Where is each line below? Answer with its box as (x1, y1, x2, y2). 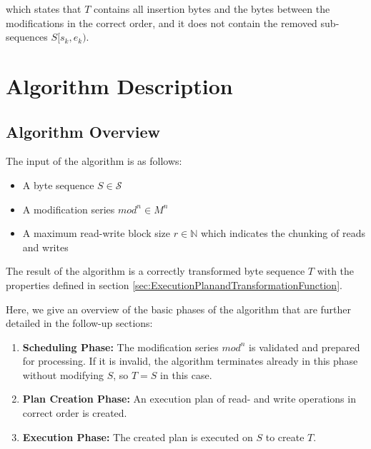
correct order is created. (22, 405, 127, 420)
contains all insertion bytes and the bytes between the (94, 1, 330, 16)
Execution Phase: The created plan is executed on (22, 429, 253, 444)
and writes (22, 239, 69, 254)
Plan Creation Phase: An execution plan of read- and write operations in (22, 391, 356, 406)
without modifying (22, 367, 104, 382)
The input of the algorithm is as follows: (6, 153, 182, 168)
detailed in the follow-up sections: (6, 316, 153, 331)
